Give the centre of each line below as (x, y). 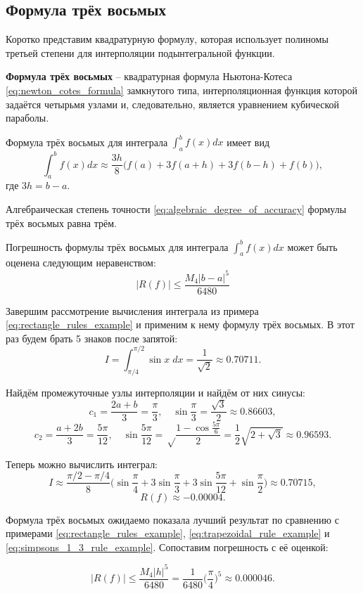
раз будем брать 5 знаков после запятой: (92, 338)
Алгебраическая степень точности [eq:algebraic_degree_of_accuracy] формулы (176, 208)
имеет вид (248, 142)
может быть (312, 246)
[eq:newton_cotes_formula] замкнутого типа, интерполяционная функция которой (181, 90)
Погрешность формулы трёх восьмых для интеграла (117, 246)
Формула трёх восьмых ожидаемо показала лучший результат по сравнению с (172, 519)
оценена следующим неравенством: (81, 263)
